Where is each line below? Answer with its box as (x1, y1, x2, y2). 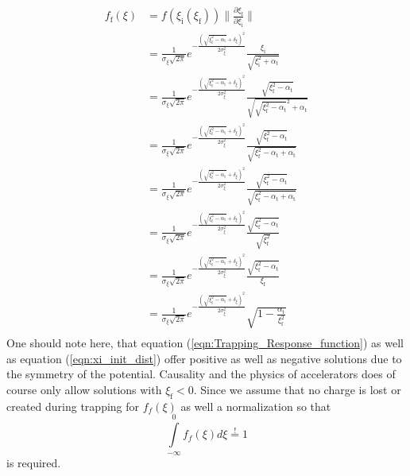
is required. (6, 454, 61, 470)
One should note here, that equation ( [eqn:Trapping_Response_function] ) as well (6, 335, 404, 351)
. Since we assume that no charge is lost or (193, 381, 401, 398)
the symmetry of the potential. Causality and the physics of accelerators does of (6, 366, 396, 382)
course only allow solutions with (6, 381, 162, 398)
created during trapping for (6, 397, 140, 414)
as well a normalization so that (180, 397, 331, 414)
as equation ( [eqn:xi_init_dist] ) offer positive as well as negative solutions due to (6, 350, 402, 366)
